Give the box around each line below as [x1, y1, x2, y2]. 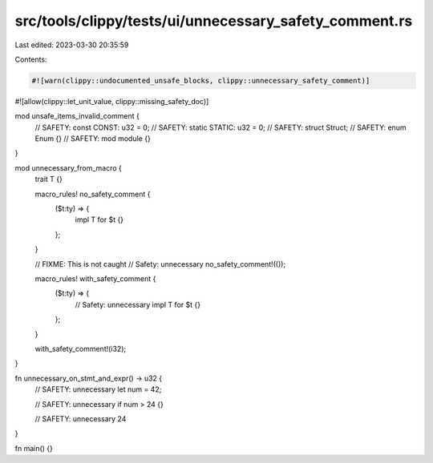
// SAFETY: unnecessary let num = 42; [34, 384, 162, 394]
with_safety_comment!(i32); [34, 344, 127, 353]
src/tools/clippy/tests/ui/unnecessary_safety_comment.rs [14, 12, 413, 30]
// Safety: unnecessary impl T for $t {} [75, 300, 200, 309]
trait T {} [34, 175, 63, 184]
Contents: [14, 54, 47, 64]
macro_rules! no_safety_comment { [34, 189, 151, 199]
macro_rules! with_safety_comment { [34, 273, 156, 284]
